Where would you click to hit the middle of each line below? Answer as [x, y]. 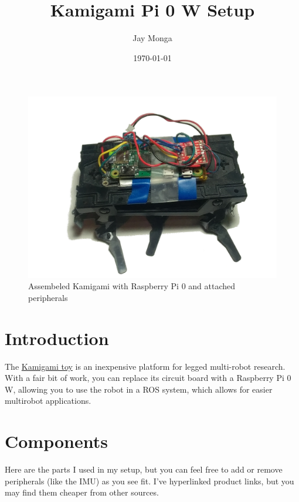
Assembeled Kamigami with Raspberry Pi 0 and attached [132, 286]
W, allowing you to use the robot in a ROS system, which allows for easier [139, 389]
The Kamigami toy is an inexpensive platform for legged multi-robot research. [145, 366]
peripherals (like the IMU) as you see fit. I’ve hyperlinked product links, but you [149, 481]
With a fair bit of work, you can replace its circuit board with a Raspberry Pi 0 [148, 378]
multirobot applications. [48, 401]
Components [56, 441]
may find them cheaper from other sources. [82, 492]
